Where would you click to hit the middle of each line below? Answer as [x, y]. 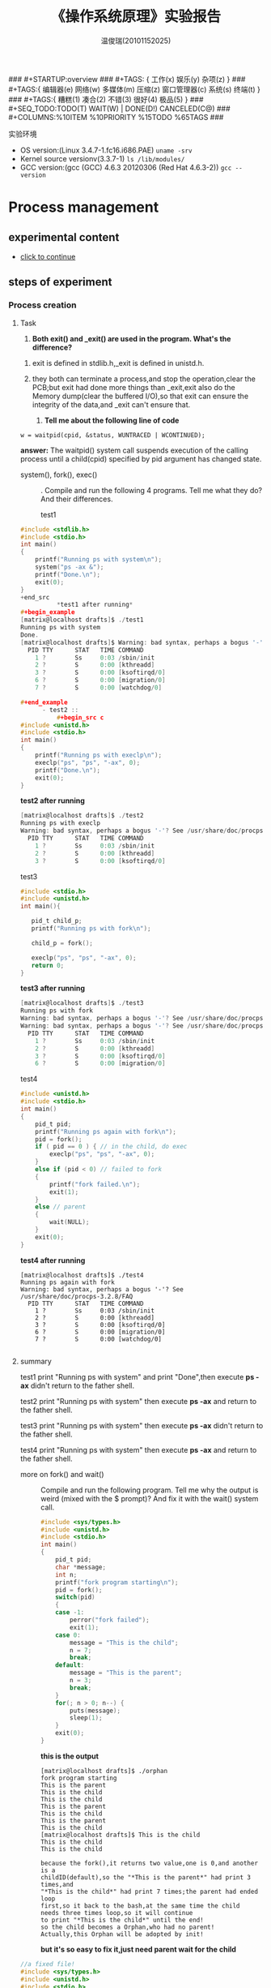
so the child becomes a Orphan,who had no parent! [127, 1927]
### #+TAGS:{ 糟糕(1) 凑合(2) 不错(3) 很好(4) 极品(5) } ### [106, 99]
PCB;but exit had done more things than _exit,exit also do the [134, 387]
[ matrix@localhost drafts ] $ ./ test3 [82, 1003]
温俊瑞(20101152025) [136, 41]
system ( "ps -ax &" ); [70, 567]
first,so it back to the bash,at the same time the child [140, 1906]
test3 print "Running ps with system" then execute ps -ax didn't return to [142, 1425]
